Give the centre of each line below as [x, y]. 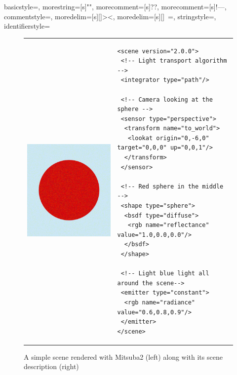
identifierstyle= [27, 26]
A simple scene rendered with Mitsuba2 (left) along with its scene [123, 356]
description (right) [51, 366]
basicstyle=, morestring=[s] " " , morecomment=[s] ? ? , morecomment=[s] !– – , [115, 6]
